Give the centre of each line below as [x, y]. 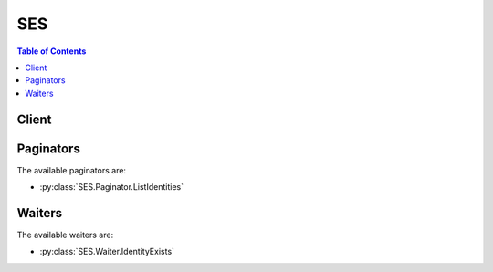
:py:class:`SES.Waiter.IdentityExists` [107, 252]
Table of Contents [52, 51]
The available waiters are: [65, 235]
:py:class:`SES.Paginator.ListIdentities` [112, 187]
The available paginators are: [72, 170]
